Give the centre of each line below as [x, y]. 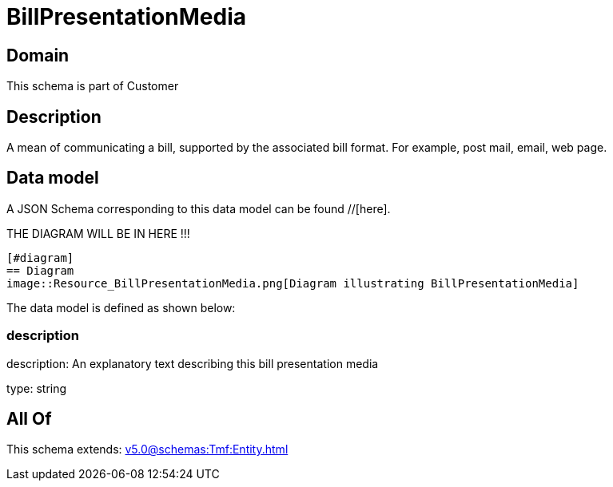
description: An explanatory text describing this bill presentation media [193, 363]
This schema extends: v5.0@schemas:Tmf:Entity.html [147, 449]
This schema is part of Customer [93, 86]
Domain [38, 55]
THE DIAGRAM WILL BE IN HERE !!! [98, 233]
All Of [29, 419]
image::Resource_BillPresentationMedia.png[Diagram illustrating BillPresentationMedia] [293, 283]
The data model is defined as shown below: [121, 307]
